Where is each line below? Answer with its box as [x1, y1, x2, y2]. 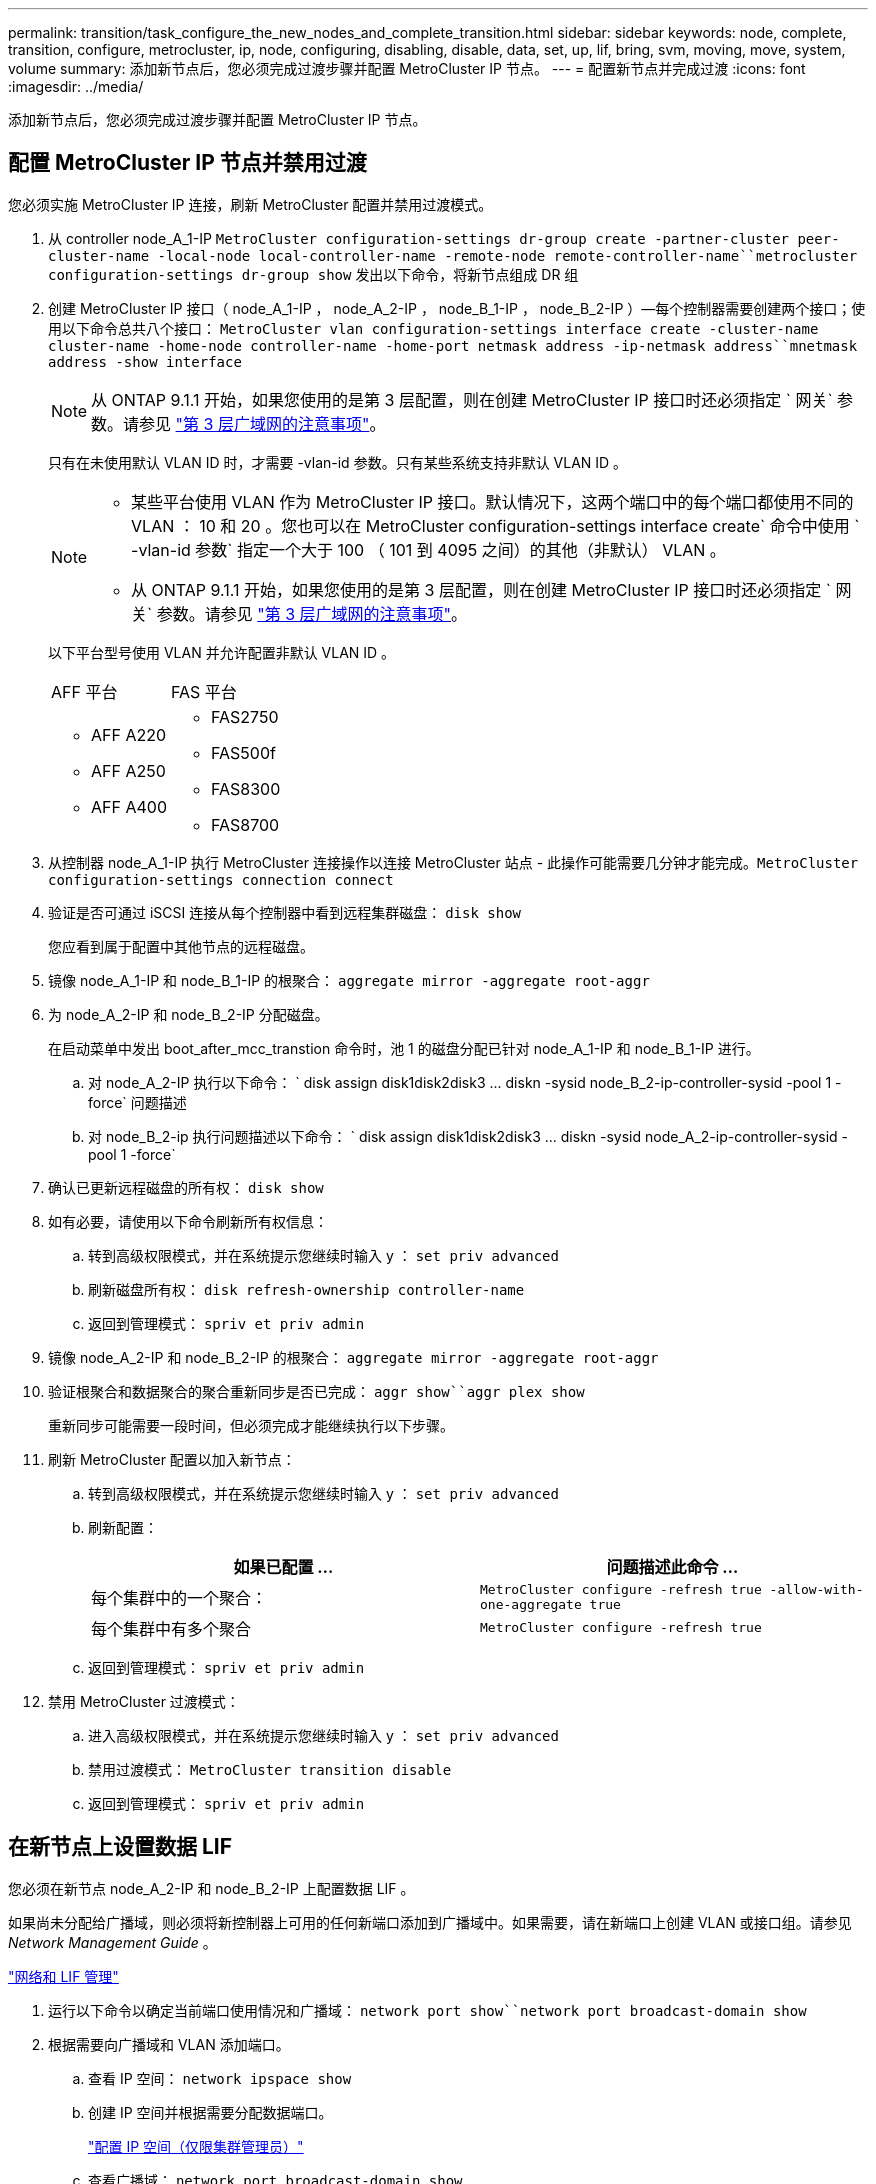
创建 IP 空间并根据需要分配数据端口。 [88, 2103, 333, 2121]
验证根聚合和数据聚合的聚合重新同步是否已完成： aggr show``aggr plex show [48, 1382, 585, 1400]
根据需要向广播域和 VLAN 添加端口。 [48, 2035, 290, 2053]
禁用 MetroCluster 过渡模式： [48, 1692, 240, 1710]
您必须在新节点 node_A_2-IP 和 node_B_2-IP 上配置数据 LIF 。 [8, 1879, 415, 1897]
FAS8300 [211, 778, 281, 799]
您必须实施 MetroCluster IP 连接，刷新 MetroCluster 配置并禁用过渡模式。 [8, 195, 493, 213]
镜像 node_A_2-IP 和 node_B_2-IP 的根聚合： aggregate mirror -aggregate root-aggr [48, 1348, 659, 1366]
